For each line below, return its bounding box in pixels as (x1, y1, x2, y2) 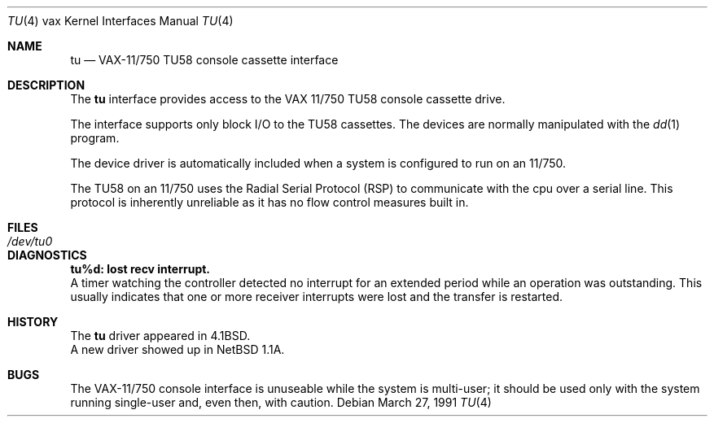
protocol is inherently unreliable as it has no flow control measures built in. (70, 195, 469, 209)
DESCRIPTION (7, 78, 85, 92)
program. (70, 131, 120, 145)
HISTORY (7, 315, 59, 329)
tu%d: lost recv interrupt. (70, 262, 211, 276)
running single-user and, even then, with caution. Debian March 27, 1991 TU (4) (70, 395, 492, 409)
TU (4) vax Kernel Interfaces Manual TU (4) (7, 14, 234, 28)
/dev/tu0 (7, 234, 53, 248)
